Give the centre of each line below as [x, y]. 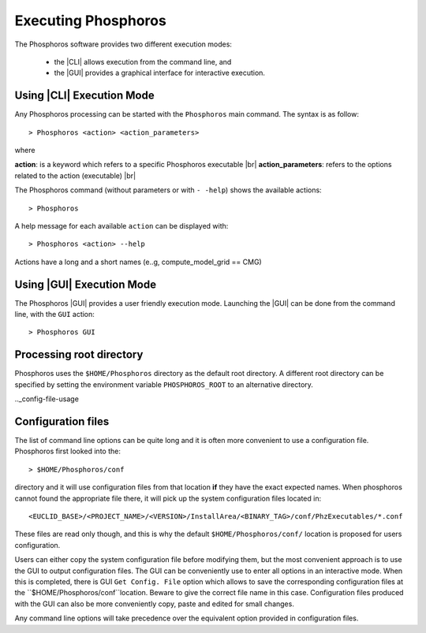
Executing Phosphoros [91, 20]
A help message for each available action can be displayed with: [121, 225]
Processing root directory [79, 355]
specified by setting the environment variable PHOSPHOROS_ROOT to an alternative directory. [164, 384]
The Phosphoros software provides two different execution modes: [123, 44]
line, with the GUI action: [54, 315]
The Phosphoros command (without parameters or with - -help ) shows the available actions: [168, 190]
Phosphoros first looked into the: [68, 451]
